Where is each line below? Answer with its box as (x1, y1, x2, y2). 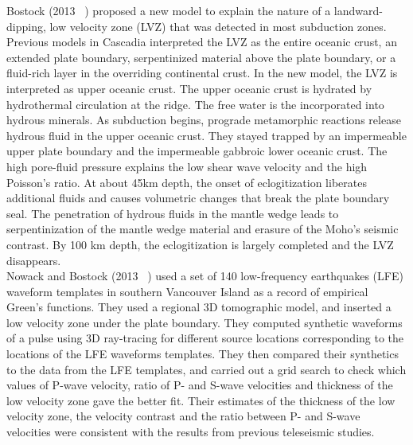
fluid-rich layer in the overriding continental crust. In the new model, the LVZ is (6, 64, 398, 81)
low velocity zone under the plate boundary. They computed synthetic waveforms (6, 314, 403, 330)
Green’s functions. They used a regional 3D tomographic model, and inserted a (6, 299, 392, 315)
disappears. (6, 252, 61, 268)
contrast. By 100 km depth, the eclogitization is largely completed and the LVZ (6, 236, 394, 252)
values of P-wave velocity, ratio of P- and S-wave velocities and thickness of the (6, 377, 393, 393)
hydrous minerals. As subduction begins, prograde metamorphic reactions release (6, 111, 401, 128)
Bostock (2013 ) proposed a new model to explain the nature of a (6, 2, 331, 18)
